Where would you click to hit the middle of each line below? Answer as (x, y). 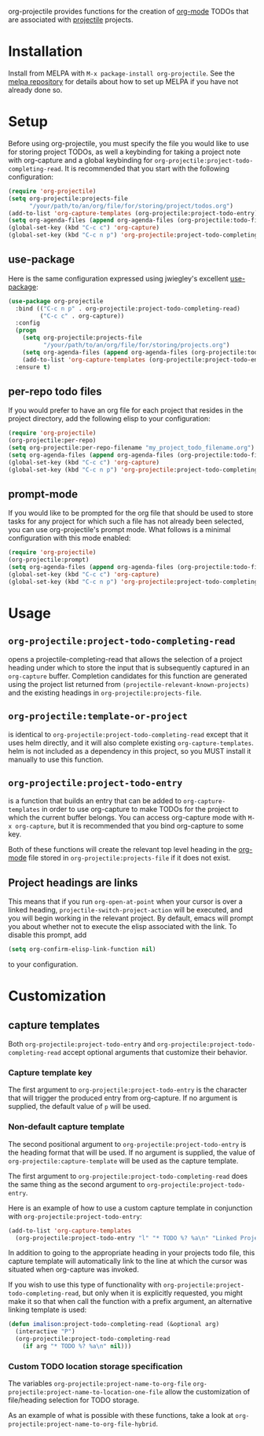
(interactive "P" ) (46, 1331)
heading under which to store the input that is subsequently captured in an (129, 667)
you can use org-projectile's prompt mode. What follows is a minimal (119, 530)
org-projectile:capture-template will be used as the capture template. (123, 1161)
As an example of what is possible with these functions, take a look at (121, 1416)
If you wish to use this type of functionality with (85, 1285)
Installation (46, 51)
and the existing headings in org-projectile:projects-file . (105, 692)
